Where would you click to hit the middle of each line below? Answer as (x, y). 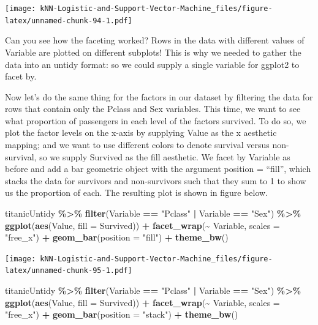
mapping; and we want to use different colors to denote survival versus (137, 145)
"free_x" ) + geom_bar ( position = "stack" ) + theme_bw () (122, 314)
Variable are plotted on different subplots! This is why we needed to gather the (153, 52)
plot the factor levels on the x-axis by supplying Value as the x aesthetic (141, 133)
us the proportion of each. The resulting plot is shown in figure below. (137, 192)
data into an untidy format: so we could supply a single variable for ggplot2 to (152, 64)
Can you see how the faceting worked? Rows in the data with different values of (155, 40)
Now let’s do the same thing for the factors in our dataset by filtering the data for (159, 96)
